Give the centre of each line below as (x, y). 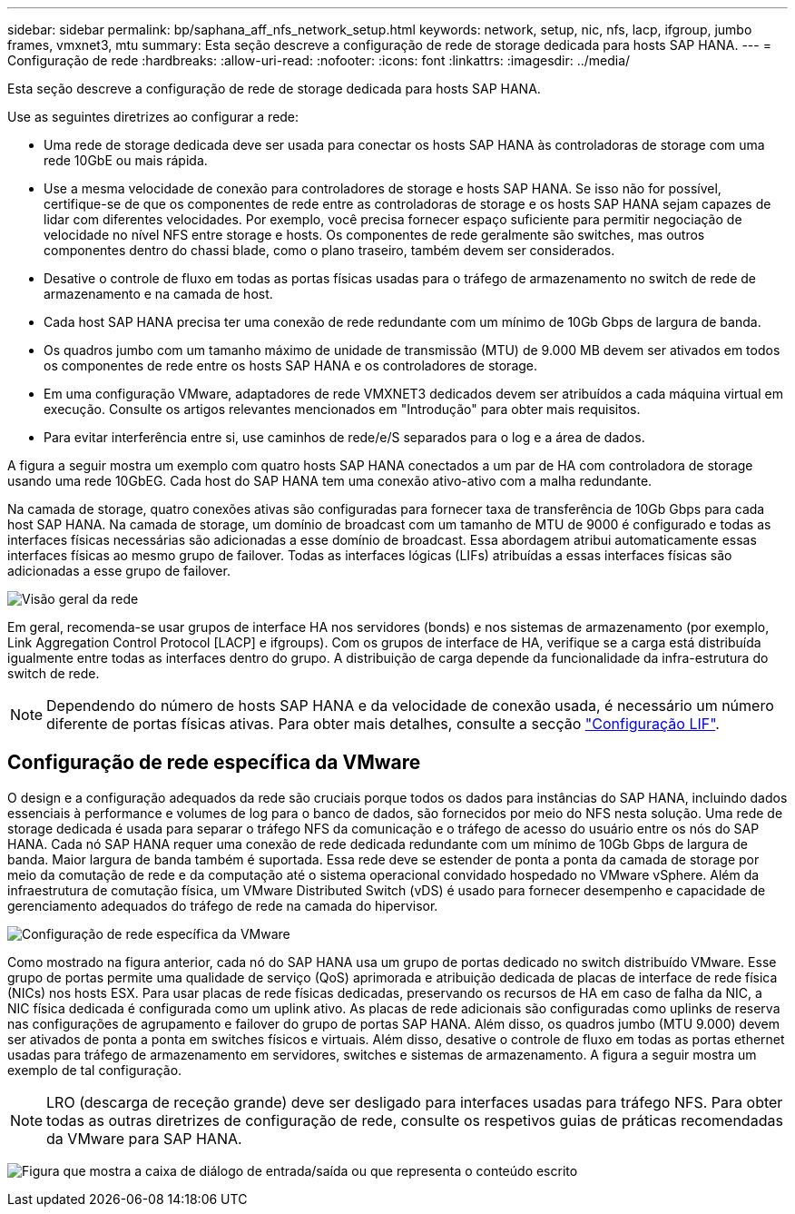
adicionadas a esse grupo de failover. (119, 571)
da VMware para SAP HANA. (144, 1138)
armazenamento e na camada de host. (158, 294)
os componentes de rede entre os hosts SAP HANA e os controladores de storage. (291, 365)
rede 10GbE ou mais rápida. (126, 160)
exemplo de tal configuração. (95, 1070)
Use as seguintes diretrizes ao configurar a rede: (153, 117)
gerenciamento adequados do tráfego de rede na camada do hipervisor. (223, 905)
